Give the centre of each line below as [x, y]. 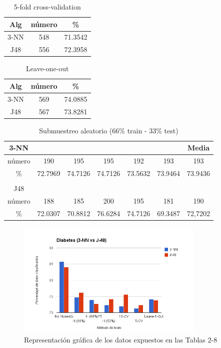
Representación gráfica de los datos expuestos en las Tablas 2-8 [121, 340]
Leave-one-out [47, 68]
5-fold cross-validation [47, 7]
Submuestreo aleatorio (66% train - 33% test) [109, 130]
